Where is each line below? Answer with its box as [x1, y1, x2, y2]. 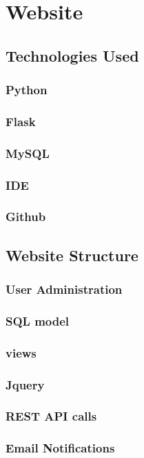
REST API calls [6, 407, 97, 425]
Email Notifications [6, 439, 115, 457]
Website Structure [6, 244, 138, 265]
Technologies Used [6, 44, 139, 66]
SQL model [6, 312, 70, 329]
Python [6, 81, 48, 98]
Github [6, 208, 46, 225]
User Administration [6, 281, 123, 298]
